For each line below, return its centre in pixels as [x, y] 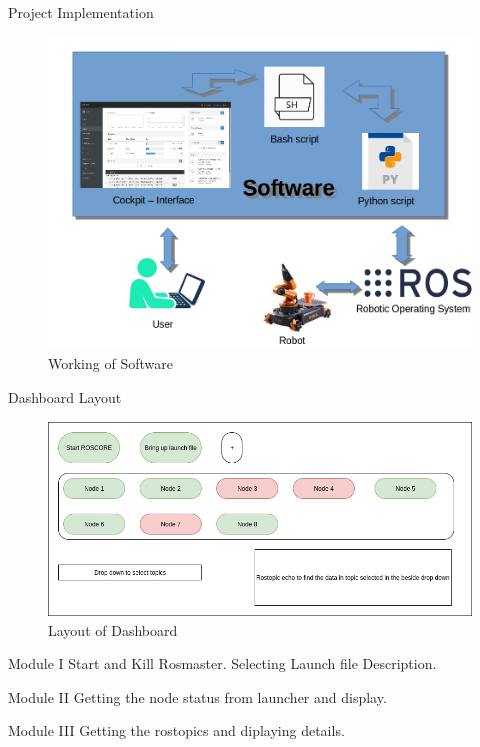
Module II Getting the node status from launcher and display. [197, 696]
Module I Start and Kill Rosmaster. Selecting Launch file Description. [222, 663]
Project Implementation [81, 12]
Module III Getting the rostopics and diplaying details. [176, 730]
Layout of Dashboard [113, 629]
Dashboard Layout [65, 396]
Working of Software [110, 363]
